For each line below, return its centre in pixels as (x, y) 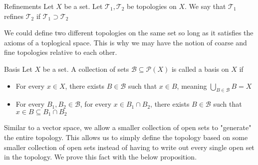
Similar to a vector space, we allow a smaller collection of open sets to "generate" (128, 127)
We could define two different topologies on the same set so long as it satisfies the (129, 33)
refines (14, 16)
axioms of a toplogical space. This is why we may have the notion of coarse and (126, 42)
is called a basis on (200, 69)
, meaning (192, 85)
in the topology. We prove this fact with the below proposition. (101, 157)
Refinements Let (29, 6)
